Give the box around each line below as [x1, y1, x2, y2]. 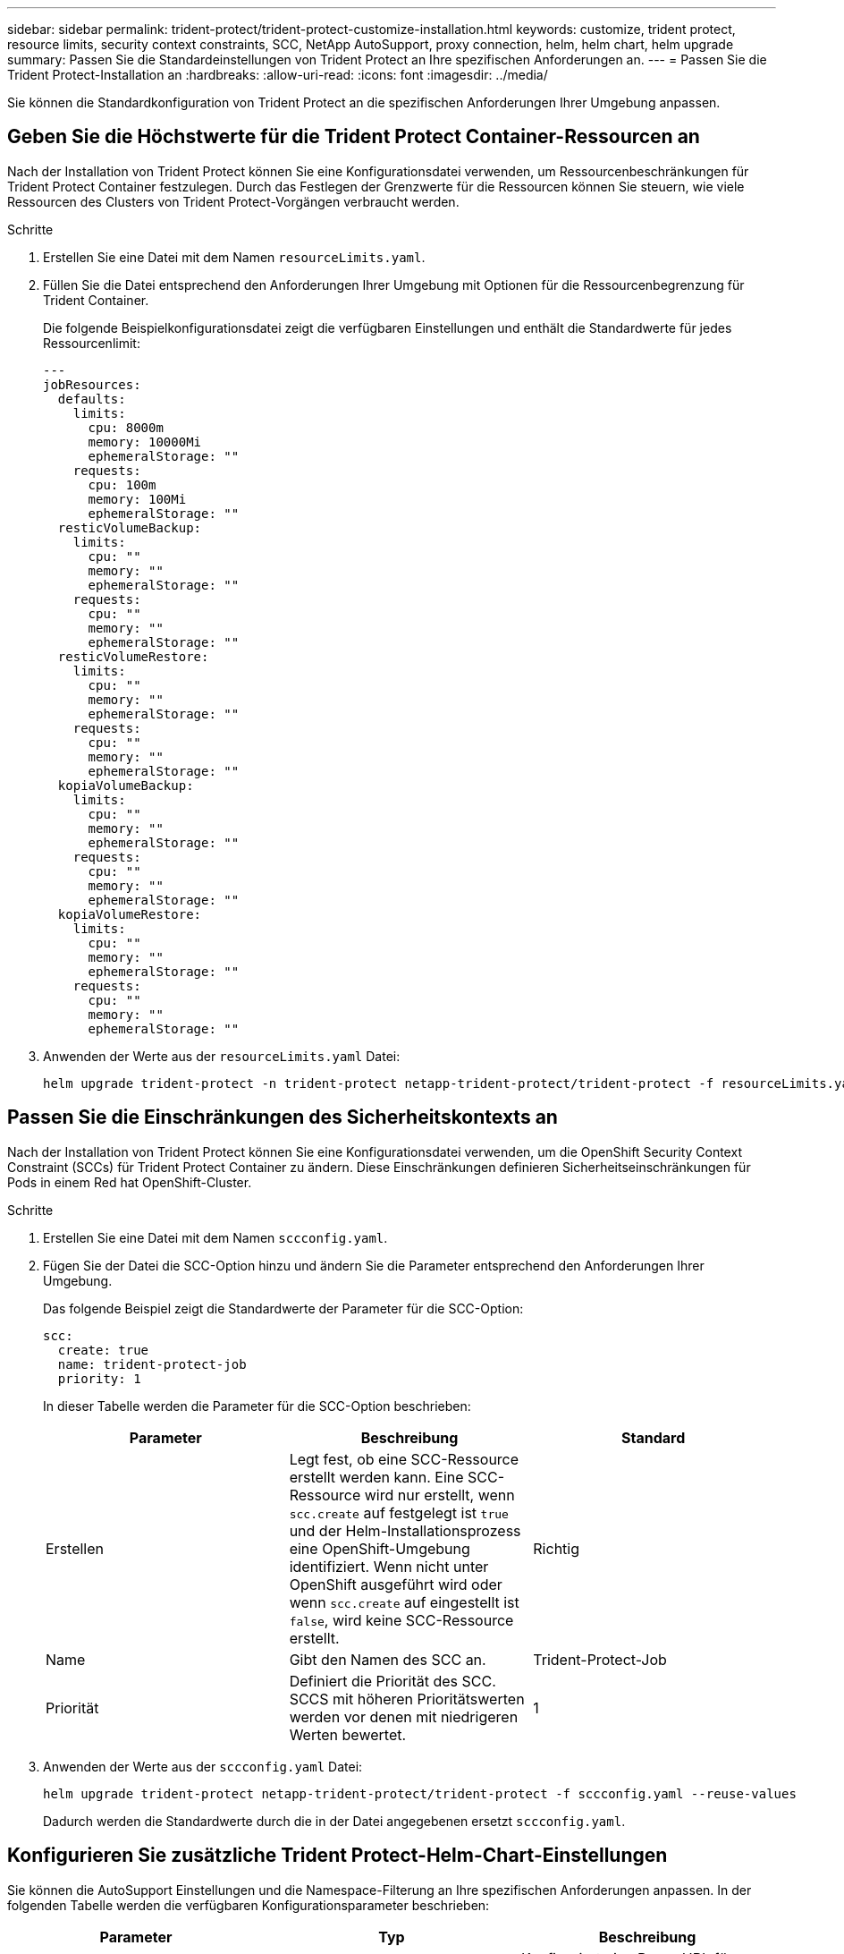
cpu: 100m [88, 477, 156, 492]
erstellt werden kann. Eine [289, 1467, 464, 1486]
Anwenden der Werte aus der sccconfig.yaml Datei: [43, 1758, 363, 1774]
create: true [57, 1342, 149, 1357]
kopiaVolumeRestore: [57, 906, 202, 922]
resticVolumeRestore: [57, 649, 209, 664]
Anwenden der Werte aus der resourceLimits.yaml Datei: [43, 1048, 401, 1064]
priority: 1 [57, 1371, 141, 1386]
